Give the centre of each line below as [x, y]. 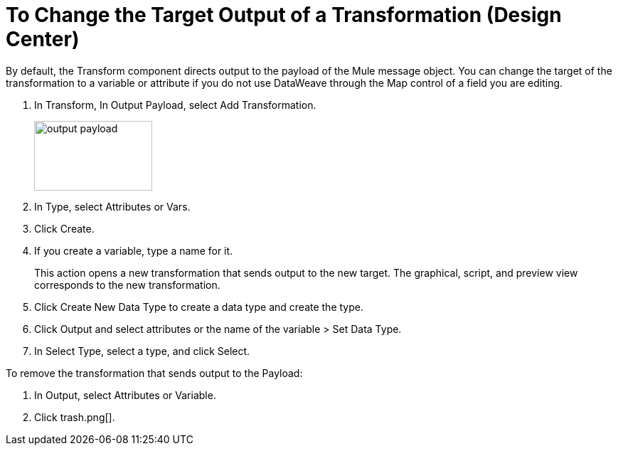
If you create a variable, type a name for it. [134, 250]
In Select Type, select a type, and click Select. [142, 351]
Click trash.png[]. [75, 417]
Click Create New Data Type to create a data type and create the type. [199, 307]
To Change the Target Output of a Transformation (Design [284, 15]
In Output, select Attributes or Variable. [125, 395]
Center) [43, 39]
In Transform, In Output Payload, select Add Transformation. [175, 105]
